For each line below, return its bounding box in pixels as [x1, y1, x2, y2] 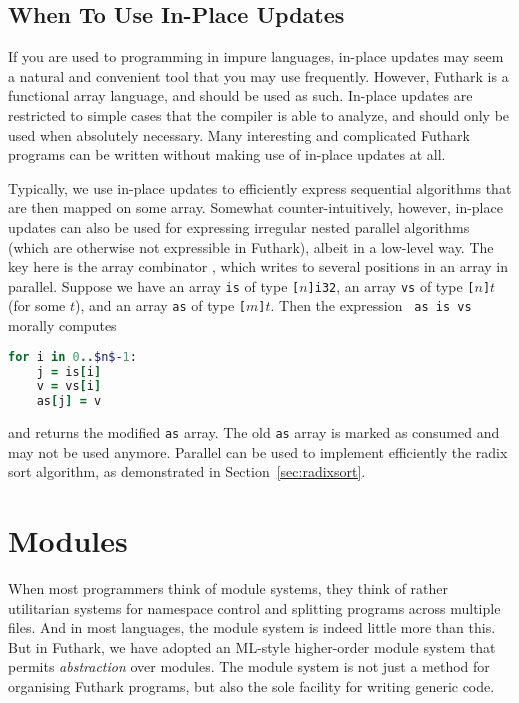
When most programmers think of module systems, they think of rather [8, 578, 449, 599]
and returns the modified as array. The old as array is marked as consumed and [8, 422, 500, 443]
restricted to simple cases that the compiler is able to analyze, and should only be [8, 104, 510, 125]
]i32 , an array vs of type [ [307, 275, 475, 296]
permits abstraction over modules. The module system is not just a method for [8, 656, 490, 677]
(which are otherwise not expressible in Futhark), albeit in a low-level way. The [8, 236, 494, 257]
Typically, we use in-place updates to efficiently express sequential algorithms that [8, 177, 512, 198]
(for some [8, 295, 66, 316]
